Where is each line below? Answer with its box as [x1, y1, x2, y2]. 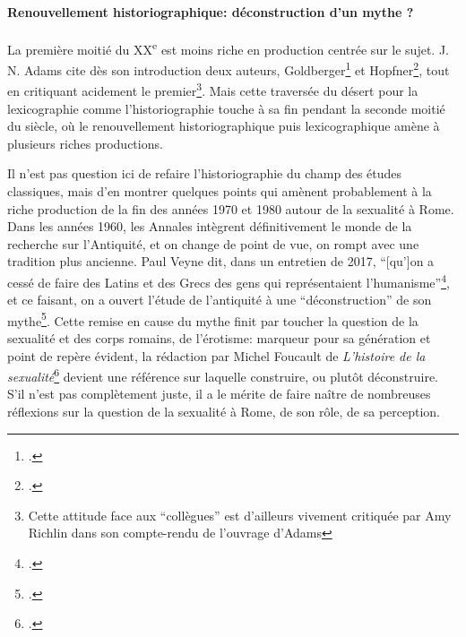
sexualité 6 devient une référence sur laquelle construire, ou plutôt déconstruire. [7, 365, 439, 385]
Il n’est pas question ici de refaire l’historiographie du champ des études [7, 164, 402, 183]
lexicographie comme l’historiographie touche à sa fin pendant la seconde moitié [7, 99, 445, 117]
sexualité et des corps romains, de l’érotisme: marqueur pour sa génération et [7, 328, 431, 347]
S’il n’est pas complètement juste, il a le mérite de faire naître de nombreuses [7, 384, 431, 403]
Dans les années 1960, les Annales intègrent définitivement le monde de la [7, 217, 412, 236]
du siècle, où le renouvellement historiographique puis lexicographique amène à [7, 116, 440, 135]
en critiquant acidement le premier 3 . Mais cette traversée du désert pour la [7, 79, 419, 99]
